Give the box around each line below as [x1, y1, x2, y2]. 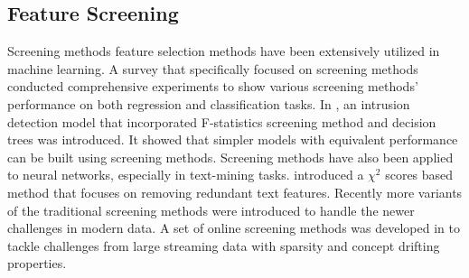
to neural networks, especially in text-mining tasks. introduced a [7, 165, 364, 184]
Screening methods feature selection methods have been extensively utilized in [7, 42, 440, 60]
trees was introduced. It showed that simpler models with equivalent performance [7, 130, 458, 149]
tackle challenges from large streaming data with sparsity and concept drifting [7, 236, 440, 255]
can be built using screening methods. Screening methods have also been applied [7, 147, 454, 166]
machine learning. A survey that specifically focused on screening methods [7, 59, 418, 78]
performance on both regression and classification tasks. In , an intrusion [7, 94, 410, 113]
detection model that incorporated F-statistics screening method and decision [7, 112, 436, 131]
